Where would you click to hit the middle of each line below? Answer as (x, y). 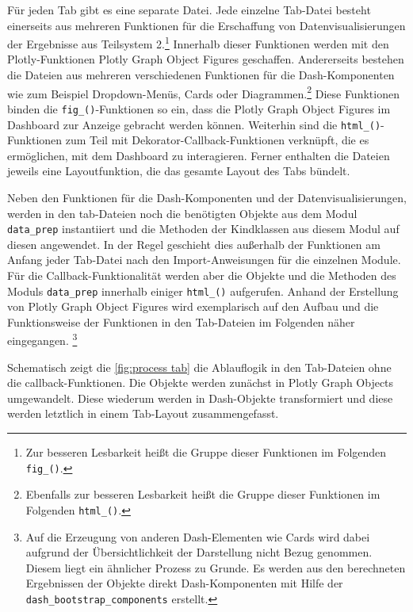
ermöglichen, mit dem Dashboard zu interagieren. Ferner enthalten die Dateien (199, 155)
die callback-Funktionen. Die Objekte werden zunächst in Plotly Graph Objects (201, 382)
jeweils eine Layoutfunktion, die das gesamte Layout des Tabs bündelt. (179, 171)
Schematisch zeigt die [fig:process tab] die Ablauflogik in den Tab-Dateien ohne (199, 367)
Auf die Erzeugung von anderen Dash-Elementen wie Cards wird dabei (198, 536)
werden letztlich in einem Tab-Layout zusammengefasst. (143, 413)
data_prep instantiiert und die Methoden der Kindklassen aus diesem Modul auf (203, 229)
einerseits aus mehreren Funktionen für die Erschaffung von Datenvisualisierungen (206, 25)
